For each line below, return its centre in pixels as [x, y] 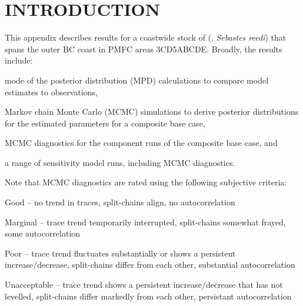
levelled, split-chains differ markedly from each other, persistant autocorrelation [148, 296]
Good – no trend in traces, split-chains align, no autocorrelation [120, 202]
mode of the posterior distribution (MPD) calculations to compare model [137, 80]
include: [19, 60]
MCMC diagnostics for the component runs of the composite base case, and [141, 143]
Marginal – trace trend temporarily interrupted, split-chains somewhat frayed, [145, 222]
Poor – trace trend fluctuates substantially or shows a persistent [120, 253]
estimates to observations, [51, 92]
